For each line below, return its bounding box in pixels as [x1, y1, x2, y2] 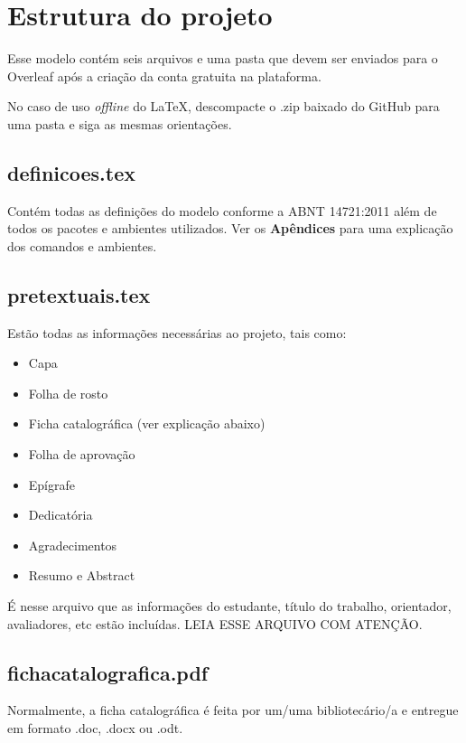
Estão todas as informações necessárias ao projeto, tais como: [7, 323, 347, 342]
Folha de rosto [28, 383, 108, 402]
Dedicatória [28, 505, 93, 524]
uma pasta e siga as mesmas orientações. [7, 114, 232, 133]
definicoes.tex [7, 158, 136, 186]
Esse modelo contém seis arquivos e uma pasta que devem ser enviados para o [7, 49, 438, 68]
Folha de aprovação [28, 445, 135, 464]
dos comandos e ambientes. [7, 236, 157, 255]
